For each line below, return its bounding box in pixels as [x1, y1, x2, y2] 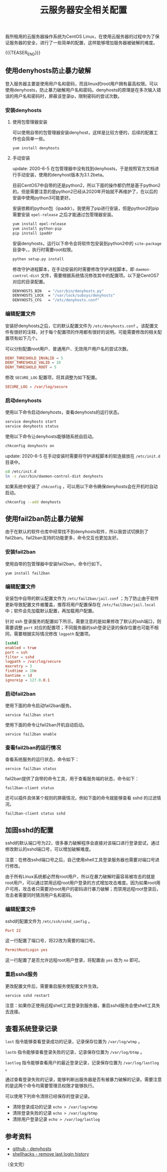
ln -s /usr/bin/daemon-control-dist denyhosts [5, 473, 103, 479]
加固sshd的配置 [5, 826, 54, 834]
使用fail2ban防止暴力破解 [5, 514, 83, 523]
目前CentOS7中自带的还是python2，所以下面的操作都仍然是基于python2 [12, 182, 161, 188]
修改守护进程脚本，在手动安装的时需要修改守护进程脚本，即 [12, 266, 135, 272]
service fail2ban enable [5, 732, 57, 737]
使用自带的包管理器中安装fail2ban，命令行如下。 [5, 560, 104, 567]
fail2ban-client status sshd [5, 811, 66, 816]
